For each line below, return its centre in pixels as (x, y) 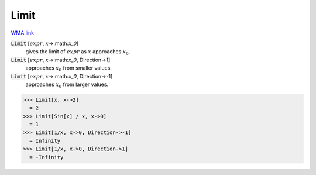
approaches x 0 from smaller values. (69, 68)
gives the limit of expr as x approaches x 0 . (78, 52)
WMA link (23, 33)
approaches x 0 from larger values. (67, 85)
